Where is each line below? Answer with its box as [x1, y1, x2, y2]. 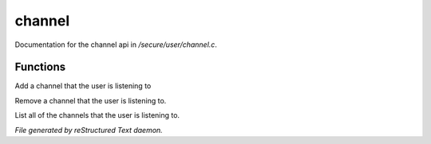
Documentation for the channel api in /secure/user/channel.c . [14, 40, 217, 49]
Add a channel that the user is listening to [14, 81, 152, 91]
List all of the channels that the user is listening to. [14, 111, 180, 120]
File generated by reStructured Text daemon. [14, 125, 163, 134]
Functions [14, 60, 66, 74]
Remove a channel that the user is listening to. [14, 95, 167, 105]
